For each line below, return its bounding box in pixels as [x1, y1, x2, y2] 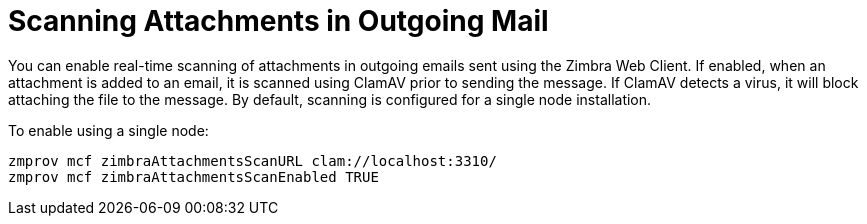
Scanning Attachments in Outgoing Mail [8, 4, 549, 38]
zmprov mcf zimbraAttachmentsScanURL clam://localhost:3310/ [8, 152, 497, 169]
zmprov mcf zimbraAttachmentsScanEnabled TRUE [8, 168, 379, 185]
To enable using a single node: [8, 121, 209, 139]
